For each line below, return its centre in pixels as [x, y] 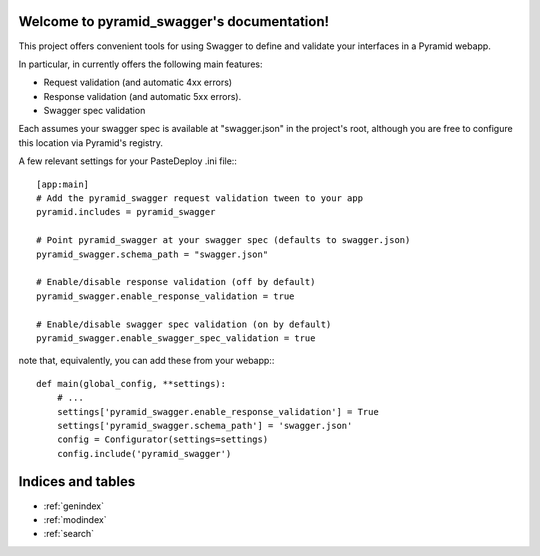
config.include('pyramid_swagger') [144, 453]
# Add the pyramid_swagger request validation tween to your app [200, 198]
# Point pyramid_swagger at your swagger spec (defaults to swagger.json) [223, 240]
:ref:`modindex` [75, 519]
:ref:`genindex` [74, 506]
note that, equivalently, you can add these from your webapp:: [146, 361]
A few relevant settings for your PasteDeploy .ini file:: [127, 161]
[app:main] [63, 184]
